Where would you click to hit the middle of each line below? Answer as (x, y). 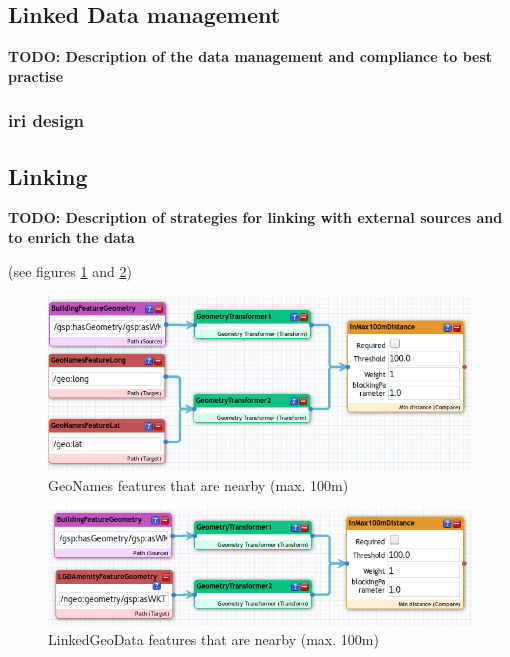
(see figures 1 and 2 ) (70, 270)
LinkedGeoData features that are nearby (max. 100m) (213, 638)
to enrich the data (71, 237)
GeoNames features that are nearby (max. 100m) (198, 484)
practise (36, 75)
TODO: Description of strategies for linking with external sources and (255, 217)
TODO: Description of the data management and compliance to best (250, 56)
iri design (46, 120)
